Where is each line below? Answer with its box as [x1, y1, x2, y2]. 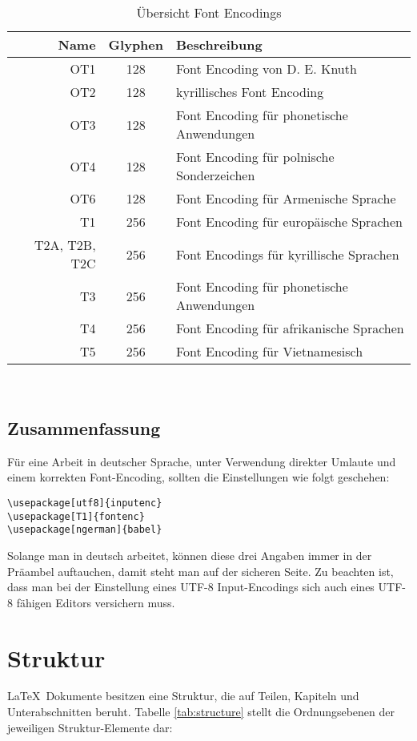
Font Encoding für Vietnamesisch [176, 342, 363, 360]
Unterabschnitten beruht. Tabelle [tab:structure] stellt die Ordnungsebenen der [7, 703, 395, 720]
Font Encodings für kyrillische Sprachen [176, 244, 399, 264]
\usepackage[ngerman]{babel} [7, 524, 162, 536]
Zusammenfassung [7, 415, 161, 440]
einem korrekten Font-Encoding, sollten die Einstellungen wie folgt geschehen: [7, 469, 390, 485]
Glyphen [108, 35, 163, 54]
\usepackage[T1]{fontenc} [7, 510, 145, 522]
